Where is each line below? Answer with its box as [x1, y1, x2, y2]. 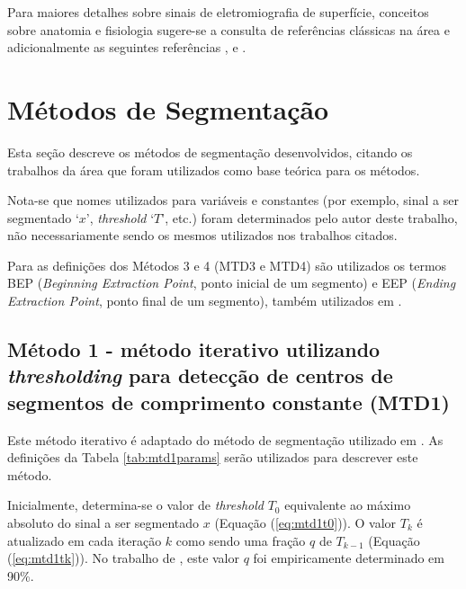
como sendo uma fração [175, 531, 306, 549]
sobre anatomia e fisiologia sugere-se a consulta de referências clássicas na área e [7, 20, 450, 39]
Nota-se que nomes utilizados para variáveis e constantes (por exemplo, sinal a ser [7, 191, 459, 210]
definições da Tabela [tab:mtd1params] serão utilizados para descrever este [7, 448, 418, 467]
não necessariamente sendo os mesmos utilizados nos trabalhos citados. [7, 226, 398, 245]
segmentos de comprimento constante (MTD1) [7, 388, 450, 415]
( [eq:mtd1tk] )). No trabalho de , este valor [7, 549, 240, 567]
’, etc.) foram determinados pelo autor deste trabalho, [161, 208, 458, 227]
